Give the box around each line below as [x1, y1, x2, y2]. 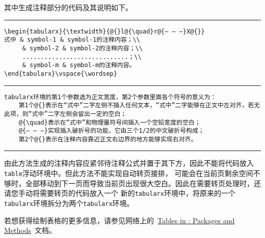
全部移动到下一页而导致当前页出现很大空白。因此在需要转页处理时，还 [25, 177, 261, 188]
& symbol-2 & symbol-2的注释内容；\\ [22, 44, 143, 52]
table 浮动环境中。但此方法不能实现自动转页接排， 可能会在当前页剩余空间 [4, 168, 253, 178]
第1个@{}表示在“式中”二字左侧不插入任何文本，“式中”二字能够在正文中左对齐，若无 [18, 102, 260, 109]
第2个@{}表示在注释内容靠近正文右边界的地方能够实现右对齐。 [18, 135, 197, 143]
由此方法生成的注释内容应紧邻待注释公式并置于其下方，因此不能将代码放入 [4, 158, 254, 168]
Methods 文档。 [4, 225, 56, 235]
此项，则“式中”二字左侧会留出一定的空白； [4, 110, 127, 117]
